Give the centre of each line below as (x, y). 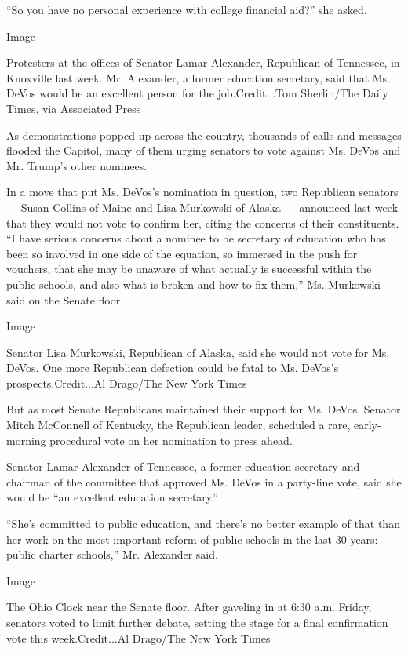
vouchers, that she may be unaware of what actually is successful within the (189, 269)
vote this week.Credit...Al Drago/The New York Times (138, 637)
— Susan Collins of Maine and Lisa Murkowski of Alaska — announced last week (202, 207)
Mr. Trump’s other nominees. (77, 165)
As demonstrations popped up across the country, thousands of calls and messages (204, 135)
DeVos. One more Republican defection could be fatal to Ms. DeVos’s (173, 368)
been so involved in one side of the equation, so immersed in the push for (182, 253)
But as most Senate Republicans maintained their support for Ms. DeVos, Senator (204, 409)
